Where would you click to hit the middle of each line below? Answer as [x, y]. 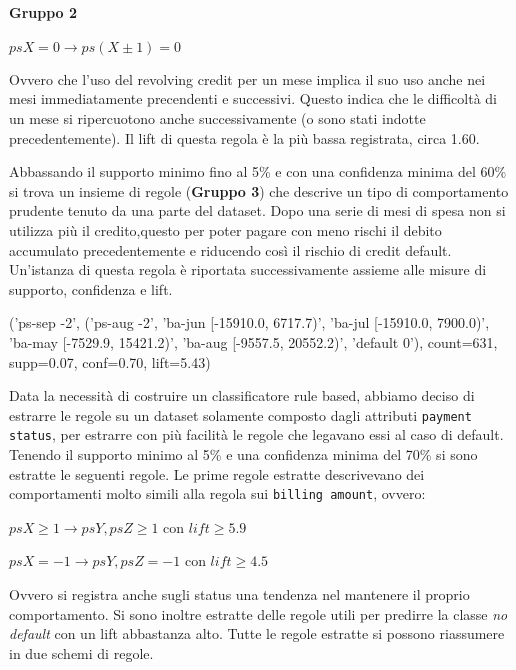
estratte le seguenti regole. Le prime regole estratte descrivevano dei [217, 473]
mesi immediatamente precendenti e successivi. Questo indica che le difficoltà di [253, 98]
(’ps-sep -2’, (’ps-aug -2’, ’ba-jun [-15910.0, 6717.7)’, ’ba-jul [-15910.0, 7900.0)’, [249, 322]
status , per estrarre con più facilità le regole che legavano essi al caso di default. [256, 434]
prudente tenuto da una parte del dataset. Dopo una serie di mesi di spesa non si [257, 210]
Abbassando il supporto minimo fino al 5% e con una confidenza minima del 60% [258, 171]
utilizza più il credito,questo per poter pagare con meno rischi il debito [225, 229]
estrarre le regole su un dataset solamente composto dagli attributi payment [240, 414]
